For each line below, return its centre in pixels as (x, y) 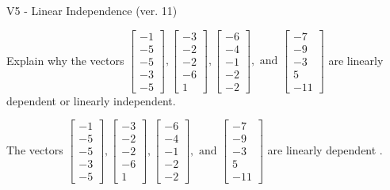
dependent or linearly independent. (91, 100)
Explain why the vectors (65, 60)
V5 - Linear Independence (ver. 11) (92, 10)
